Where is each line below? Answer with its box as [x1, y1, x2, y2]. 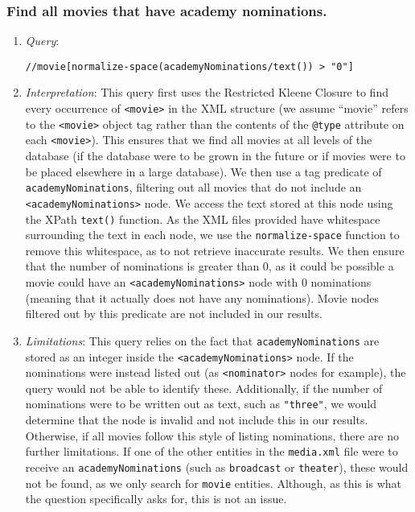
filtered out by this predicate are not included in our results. [25, 305, 323, 322]
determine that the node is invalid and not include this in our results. [25, 411, 368, 428]
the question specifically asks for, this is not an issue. [25, 490, 287, 507]
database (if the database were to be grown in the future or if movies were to [25, 147, 405, 164]
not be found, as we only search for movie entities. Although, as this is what [25, 474, 402, 491]
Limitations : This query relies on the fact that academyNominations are [25, 332, 380, 349]
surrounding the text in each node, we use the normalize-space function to [25, 226, 400, 243]
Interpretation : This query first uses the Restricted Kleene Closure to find [25, 84, 388, 101]
